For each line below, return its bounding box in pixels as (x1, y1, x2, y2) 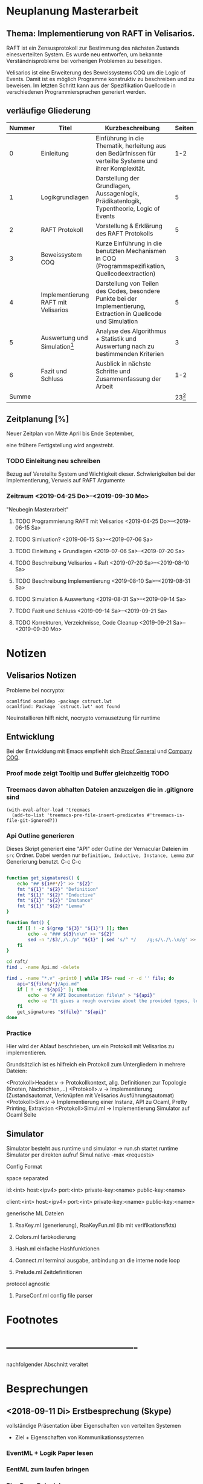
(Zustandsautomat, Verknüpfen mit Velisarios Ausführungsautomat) (6, 1092, 175, 1099)
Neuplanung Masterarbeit (6, 4, 139, 18)
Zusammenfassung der (95, 374, 162, 382)
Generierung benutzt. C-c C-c (6, 858, 82, 865)
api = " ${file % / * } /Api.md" (17, 980, 80, 987)
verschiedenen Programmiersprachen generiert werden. (6, 88, 147, 95)
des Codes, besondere (95, 286, 160, 295)
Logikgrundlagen (40, 192, 89, 201)
